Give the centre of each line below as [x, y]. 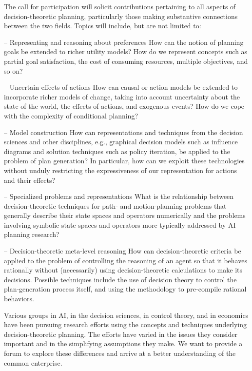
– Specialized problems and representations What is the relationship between [119, 196]
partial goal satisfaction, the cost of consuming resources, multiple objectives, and [126, 61]
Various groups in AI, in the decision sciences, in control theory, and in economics [126, 315]
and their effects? [30, 180]
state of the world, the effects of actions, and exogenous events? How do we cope [124, 106]
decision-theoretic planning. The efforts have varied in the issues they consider [121, 334]
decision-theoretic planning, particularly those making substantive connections [121, 16]
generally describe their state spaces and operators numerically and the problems [125, 215]
